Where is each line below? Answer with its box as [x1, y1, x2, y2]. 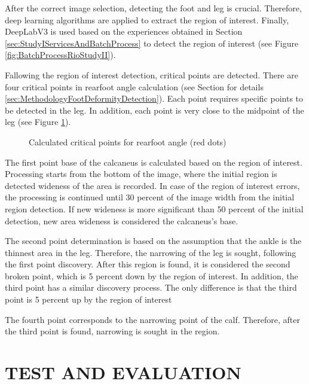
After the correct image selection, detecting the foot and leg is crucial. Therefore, [5, 2, 302, 14]
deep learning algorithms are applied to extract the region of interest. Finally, [5, 13, 289, 26]
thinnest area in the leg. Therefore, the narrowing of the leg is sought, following [5, 246, 296, 258]
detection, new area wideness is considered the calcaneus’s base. [5, 214, 238, 227]
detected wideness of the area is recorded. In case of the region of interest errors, [5, 179, 300, 191]
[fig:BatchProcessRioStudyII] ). [5, 48, 116, 61]
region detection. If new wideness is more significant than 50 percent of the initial [5, 202, 304, 215]
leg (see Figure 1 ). [5, 115, 71, 128]
